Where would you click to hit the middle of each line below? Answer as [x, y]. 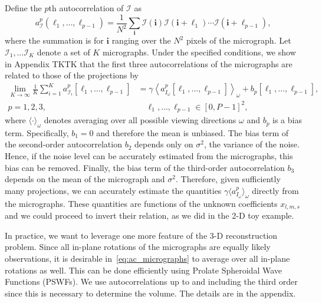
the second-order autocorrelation [63, 144]
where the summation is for [54, 40]
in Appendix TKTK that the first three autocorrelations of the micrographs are [149, 63]
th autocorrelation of [86, 8]
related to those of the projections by [72, 75]
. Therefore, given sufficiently [228, 179]
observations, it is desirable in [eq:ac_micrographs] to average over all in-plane [147, 258]
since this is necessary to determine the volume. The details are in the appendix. [150, 293]
